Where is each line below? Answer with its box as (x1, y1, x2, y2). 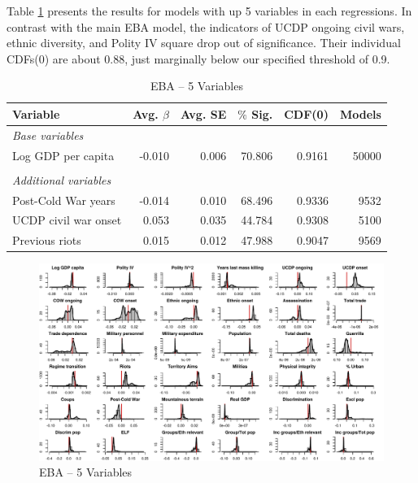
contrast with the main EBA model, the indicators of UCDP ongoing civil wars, (7, 18, 405, 35)
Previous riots (12, 232, 81, 249)
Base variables (12, 126, 84, 143)
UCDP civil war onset (12, 211, 122, 228)
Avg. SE (180, 105, 227, 122)
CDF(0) (284, 105, 329, 122)
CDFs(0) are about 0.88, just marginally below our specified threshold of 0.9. (7, 50, 390, 67)
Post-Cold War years (12, 191, 115, 208)
